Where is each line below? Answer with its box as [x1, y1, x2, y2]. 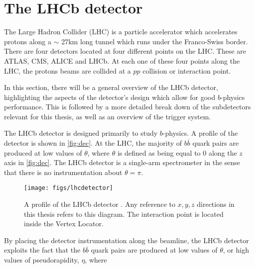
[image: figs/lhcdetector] [24, 184, 113, 192]
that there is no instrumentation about [4, 167, 123, 177]
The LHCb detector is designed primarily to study [4, 128, 158, 138]
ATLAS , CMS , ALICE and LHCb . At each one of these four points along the [4, 55, 240, 66]
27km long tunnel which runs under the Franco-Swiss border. [61, 36, 248, 46]
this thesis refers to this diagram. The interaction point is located [24, 208, 224, 219]
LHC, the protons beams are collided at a [4, 65, 131, 76]
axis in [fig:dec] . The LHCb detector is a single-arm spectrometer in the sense [4, 157, 241, 168]
